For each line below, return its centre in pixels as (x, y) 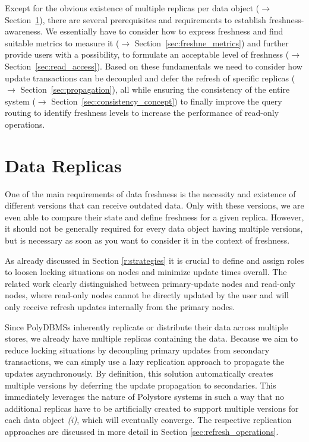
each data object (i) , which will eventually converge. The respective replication (148, 420)
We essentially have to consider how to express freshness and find (164, 31)
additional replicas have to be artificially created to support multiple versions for (152, 408)
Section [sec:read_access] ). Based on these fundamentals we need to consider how (154, 66)
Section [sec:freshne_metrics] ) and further (212, 42)
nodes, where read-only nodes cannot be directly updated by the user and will (147, 295)
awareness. (24, 31)
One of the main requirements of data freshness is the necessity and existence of (150, 193)
